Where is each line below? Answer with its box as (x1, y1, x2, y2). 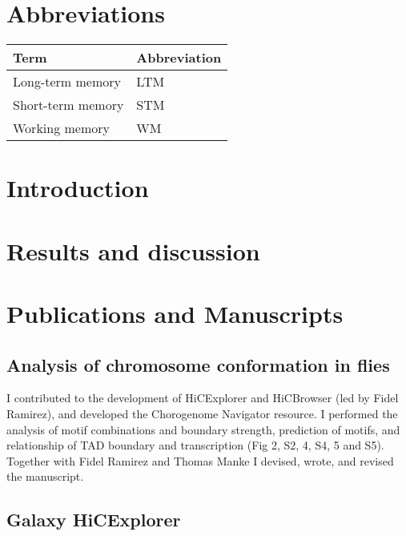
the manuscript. (6, 468, 84, 485)
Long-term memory (13, 72, 121, 91)
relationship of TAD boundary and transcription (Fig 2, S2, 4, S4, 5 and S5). (6, 437, 384, 453)
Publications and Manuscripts (6, 297, 344, 330)
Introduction (6, 171, 149, 204)
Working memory (13, 119, 110, 138)
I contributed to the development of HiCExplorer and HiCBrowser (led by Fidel (6, 389, 399, 406)
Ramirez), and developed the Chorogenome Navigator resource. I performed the (6, 405, 398, 422)
